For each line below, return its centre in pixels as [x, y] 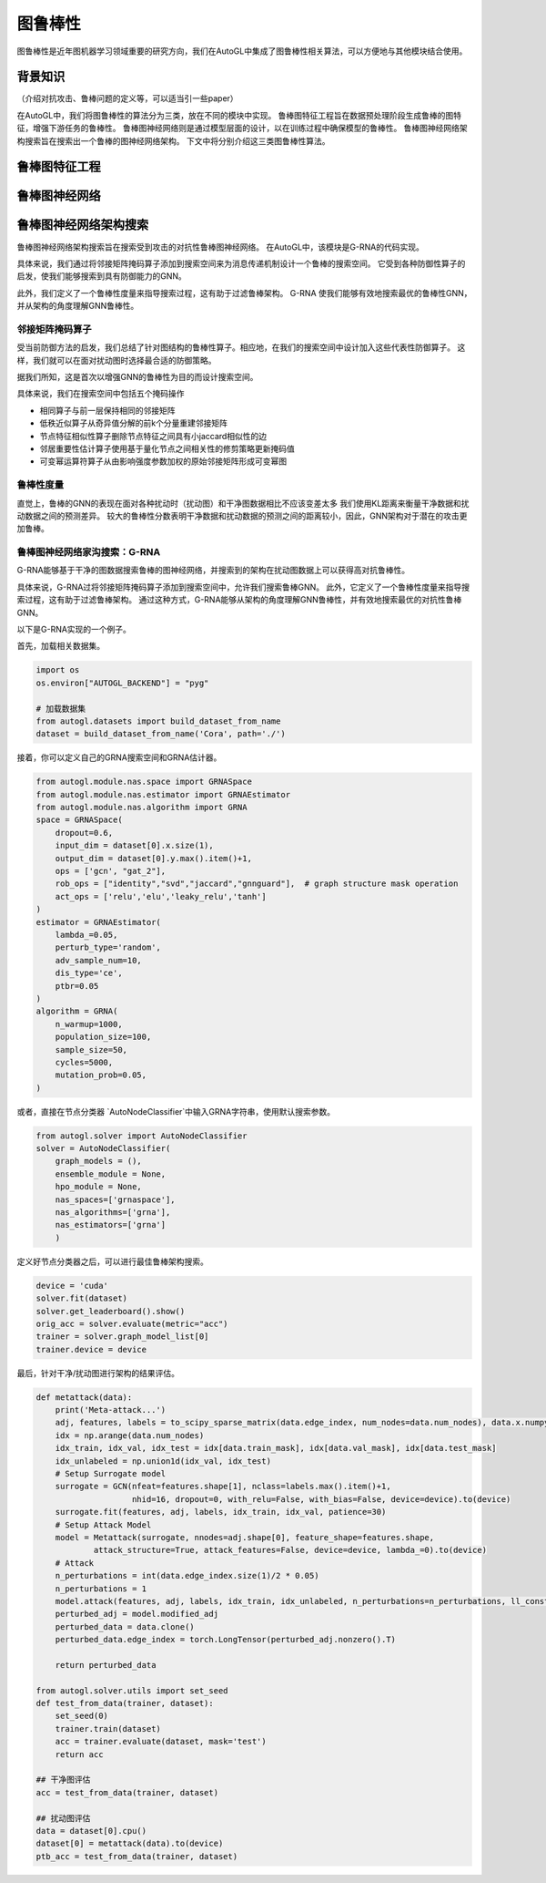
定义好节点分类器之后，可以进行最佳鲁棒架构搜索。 [112, 1261]
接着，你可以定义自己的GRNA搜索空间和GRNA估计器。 [119, 757]
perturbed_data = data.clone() [125, 1626]
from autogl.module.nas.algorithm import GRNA [142, 808]
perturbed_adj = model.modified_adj [136, 1614]
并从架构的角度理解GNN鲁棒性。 [78, 306]
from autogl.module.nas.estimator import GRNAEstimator [163, 794]
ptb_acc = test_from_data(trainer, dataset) [137, 1856]
